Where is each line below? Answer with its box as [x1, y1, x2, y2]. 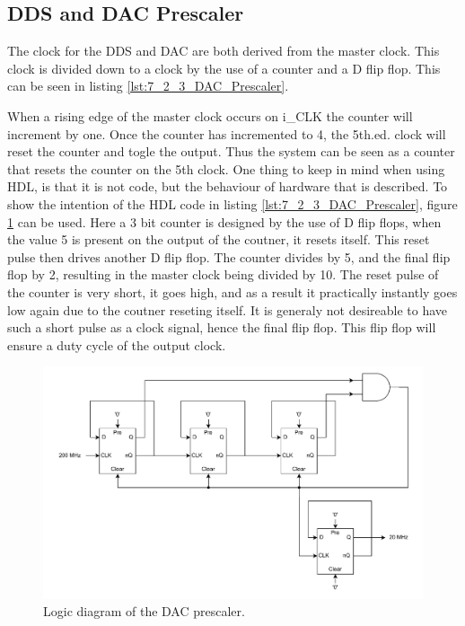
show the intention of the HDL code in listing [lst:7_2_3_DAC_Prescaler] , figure [7, 194, 458, 213]
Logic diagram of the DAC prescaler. [43, 602, 245, 621]
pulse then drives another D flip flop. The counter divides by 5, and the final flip [7, 247, 451, 266]
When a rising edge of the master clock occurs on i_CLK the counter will [7, 106, 413, 125]
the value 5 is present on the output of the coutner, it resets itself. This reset [7, 230, 430, 249]
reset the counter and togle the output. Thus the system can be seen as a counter [7, 142, 455, 161]
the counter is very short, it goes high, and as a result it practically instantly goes [7, 282, 458, 301]
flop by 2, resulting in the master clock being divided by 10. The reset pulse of [7, 265, 439, 284]
